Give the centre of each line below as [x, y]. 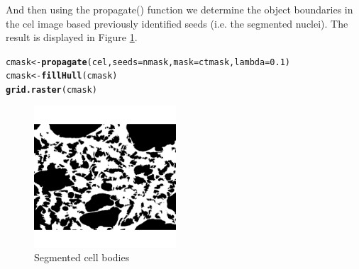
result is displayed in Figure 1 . [72, 37]
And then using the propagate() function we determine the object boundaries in [179, 9]
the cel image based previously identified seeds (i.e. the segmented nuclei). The [177, 23]
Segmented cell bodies [82, 257]
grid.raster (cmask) [51, 90]
